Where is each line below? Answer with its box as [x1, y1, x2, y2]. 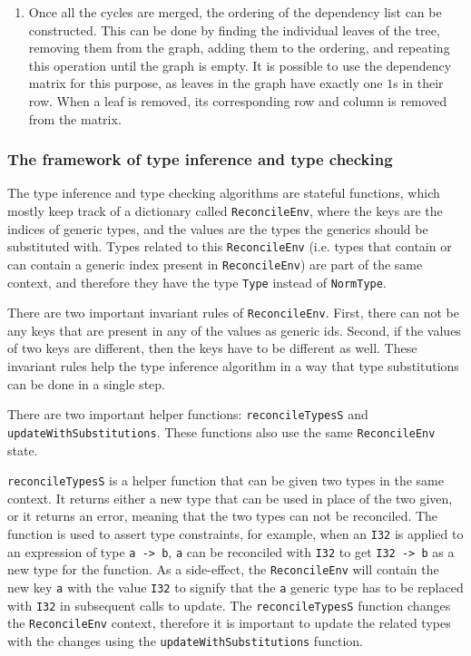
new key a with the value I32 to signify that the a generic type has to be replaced [7, 577, 464, 596]
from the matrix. [28, 109, 122, 128]
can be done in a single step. [7, 374, 165, 393]
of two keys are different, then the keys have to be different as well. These [7, 338, 417, 357]
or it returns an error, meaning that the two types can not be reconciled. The [7, 506, 438, 525]
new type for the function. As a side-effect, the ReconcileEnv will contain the [7, 560, 439, 579]
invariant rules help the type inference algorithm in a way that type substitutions [7, 357, 459, 376]
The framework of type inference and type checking [7, 148, 393, 171]
